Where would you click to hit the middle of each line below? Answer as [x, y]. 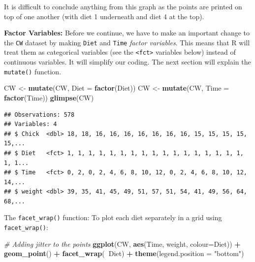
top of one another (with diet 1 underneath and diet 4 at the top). [104, 16]
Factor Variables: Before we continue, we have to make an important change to [127, 33]
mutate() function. [33, 71]
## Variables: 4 [31, 124]
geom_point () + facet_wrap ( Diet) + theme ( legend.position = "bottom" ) [124, 253]
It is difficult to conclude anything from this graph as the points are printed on [123, 6]
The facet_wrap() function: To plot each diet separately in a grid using [113, 217]
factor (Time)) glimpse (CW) [49, 97]
